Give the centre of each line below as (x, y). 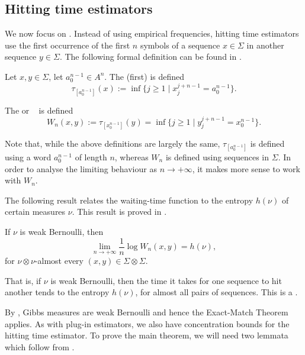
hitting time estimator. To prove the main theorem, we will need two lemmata (147, 335)
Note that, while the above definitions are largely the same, (113, 143)
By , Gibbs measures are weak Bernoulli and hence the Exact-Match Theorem (147, 312)
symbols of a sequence (180, 45)
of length (91, 156)
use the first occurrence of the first (68, 45)
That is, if (23, 280)
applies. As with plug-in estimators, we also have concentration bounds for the (147, 323)
